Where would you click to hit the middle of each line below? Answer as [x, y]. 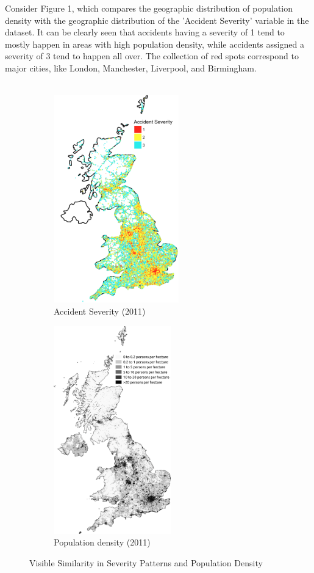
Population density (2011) [102, 542]
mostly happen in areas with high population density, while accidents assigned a [155, 44]
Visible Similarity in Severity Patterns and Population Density [146, 562]
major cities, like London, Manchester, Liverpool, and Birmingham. [131, 68]
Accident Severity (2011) [100, 311]
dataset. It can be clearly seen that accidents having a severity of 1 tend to [145, 32]
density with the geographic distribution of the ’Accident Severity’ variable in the [157, 20]
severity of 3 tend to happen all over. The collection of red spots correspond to [152, 56]
